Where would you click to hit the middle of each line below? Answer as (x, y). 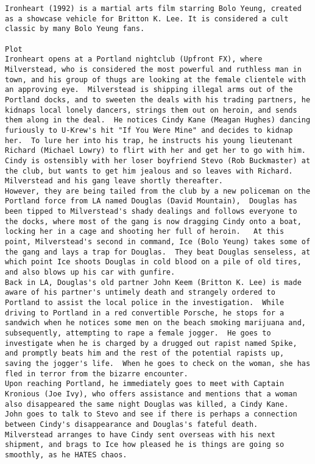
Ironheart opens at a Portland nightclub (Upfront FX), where (134, 59)
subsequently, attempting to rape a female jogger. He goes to (138, 333)
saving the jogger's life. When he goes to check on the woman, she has (158, 363)
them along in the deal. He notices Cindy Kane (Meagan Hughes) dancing (158, 120)
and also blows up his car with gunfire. (90, 272)
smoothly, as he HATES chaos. (66, 455)
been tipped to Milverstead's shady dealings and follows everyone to (151, 212)
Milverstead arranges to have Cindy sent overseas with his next (140, 434)
